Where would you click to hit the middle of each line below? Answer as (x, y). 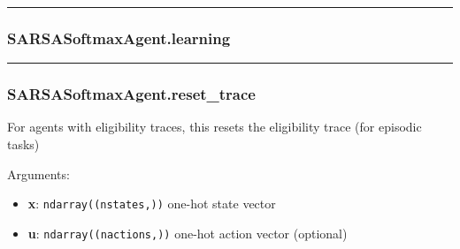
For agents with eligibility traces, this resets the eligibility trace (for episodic (215, 127)
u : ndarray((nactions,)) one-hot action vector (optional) (188, 233)
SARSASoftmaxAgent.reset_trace (131, 94)
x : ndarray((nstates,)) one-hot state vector (152, 204)
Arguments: (38, 174)
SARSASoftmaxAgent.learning (119, 38)
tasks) (23, 144)
